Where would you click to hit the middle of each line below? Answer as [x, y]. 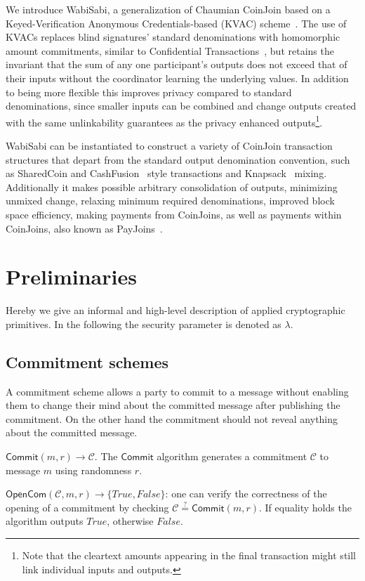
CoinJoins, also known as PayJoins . [84, 228]
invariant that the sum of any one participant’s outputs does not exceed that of [177, 64]
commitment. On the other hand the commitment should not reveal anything [172, 418]
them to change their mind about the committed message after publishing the [173, 405]
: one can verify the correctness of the [246, 494]
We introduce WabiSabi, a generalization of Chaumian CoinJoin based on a [168, 9]
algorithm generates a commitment [232, 456]
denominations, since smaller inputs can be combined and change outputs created [181, 106]
